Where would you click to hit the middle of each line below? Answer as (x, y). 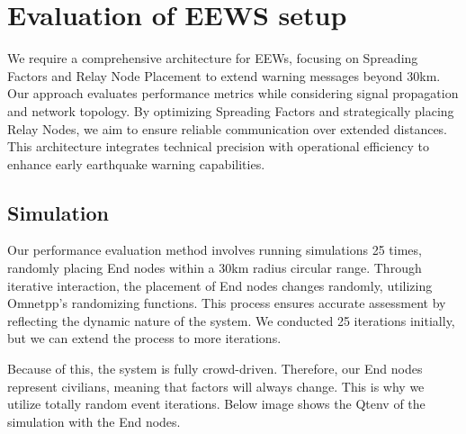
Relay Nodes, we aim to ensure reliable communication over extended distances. (228, 128)
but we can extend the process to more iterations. (144, 338)
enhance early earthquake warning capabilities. (136, 163)
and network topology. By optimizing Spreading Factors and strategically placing (231, 110)
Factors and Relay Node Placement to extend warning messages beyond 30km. (224, 75)
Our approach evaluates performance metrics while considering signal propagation (233, 93)
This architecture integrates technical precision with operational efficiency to (219, 146)
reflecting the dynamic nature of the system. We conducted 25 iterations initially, (231, 320)
